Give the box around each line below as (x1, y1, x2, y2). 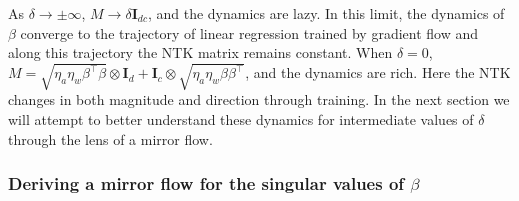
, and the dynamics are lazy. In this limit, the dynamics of (147, 3, 505, 23)
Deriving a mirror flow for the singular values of (8, 171, 405, 196)
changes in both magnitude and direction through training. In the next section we (8, 89, 510, 110)
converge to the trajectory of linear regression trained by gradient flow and (20, 22, 479, 43)
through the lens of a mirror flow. (8, 128, 213, 149)
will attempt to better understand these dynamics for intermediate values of (8, 108, 474, 129)
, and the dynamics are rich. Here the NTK (245, 62, 511, 83)
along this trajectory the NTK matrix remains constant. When (8, 42, 393, 63)
